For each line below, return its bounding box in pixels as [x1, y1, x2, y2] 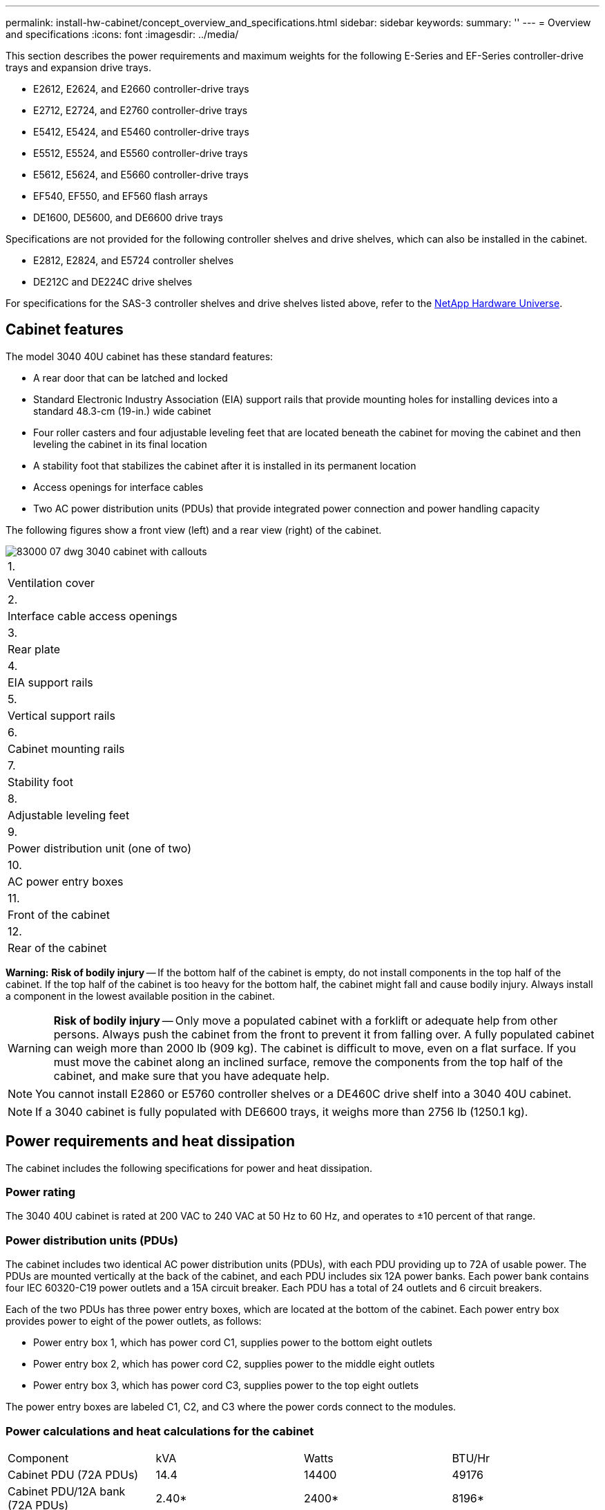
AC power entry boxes [8, 874, 124, 888]
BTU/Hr [452, 1451, 490, 1465]
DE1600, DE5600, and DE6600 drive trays [33, 212, 223, 223]
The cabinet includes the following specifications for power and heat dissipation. [6, 1162, 373, 1174]
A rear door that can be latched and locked [33, 371, 228, 384]
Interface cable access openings [8, 608, 177, 623]
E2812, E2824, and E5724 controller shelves [33, 254, 234, 266]
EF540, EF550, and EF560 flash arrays [33, 190, 208, 202]
